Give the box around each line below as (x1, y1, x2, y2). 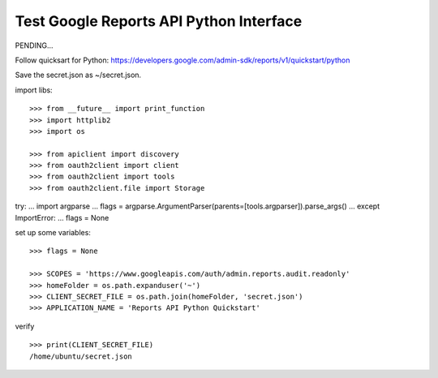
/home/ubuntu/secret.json (29, 351, 133, 361)
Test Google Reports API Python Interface (15, 12, 303, 30)
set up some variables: (15, 228, 91, 238)
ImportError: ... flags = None (15, 213, 109, 222)
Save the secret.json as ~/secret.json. (15, 70, 142, 80)
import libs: (15, 85, 53, 95)
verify (15, 321, 35, 331)
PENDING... (15, 41, 54, 50)
